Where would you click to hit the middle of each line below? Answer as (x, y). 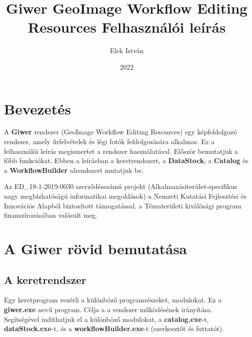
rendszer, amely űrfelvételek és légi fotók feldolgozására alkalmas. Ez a (109, 141)
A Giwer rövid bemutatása (96, 248)
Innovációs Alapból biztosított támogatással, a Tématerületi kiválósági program (123, 205)
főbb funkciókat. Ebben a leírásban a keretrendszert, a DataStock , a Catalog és (126, 160)
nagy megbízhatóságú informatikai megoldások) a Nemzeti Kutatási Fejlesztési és (125, 196)
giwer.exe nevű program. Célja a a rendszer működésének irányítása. (108, 309)
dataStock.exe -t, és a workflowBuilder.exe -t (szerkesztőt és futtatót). (114, 328)
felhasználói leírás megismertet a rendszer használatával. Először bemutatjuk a (121, 151)
